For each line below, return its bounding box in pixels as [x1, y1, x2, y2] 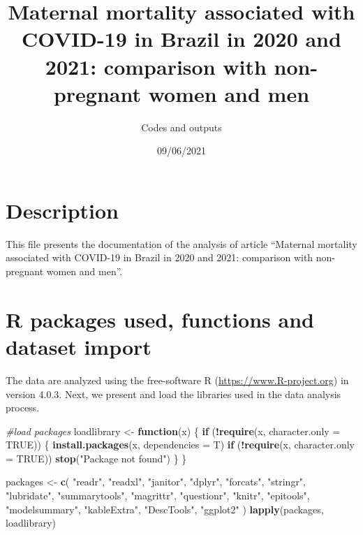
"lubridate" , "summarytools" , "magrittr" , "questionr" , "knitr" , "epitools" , [6, 488, 310, 503]
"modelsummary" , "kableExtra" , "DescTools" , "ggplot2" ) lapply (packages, [6, 501, 324, 516]
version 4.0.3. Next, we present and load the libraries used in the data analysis [6, 386, 341, 401]
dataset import [6, 332, 151, 360]
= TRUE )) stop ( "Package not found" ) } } [6, 450, 187, 465]
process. [6, 400, 40, 415]
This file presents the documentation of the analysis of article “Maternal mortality [6, 236, 357, 251]
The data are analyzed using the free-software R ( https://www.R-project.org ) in [6, 372, 349, 387]
